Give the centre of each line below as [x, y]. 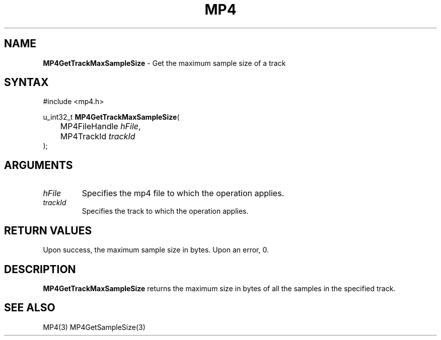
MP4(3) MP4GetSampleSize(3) [94, 327]
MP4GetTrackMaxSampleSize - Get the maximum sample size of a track [164, 63]
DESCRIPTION [40, 269]
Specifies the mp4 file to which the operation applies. [183, 193]
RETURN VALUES [48, 230]
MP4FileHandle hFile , [100, 126]
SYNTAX [26, 82]
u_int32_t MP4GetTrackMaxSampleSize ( [111, 117]
